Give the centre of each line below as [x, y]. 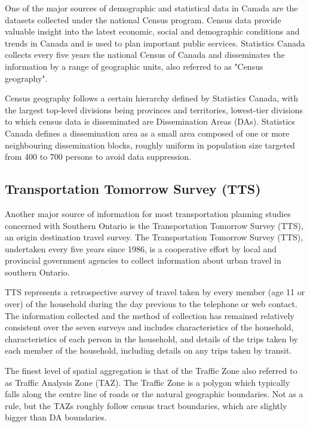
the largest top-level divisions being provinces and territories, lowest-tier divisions [154, 109]
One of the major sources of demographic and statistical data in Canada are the [151, 8]
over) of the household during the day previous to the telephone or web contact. [151, 304]
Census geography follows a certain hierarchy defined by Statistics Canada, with [151, 98]
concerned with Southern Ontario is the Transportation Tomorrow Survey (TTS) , [154, 225]
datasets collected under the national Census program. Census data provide [143, 19]
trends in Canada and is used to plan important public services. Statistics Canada [155, 43]
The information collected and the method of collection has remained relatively [150, 315]
